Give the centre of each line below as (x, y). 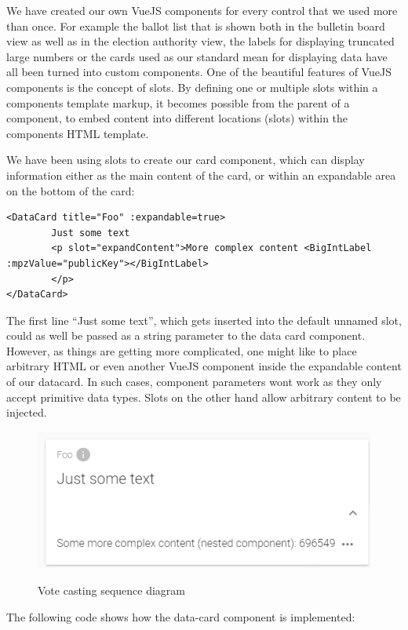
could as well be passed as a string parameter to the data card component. (186, 335)
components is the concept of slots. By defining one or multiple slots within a (192, 87)
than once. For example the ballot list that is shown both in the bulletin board (196, 25)
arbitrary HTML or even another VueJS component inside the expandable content (204, 366)
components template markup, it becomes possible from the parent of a (178, 102)
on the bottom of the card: (71, 190)
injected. (27, 412)
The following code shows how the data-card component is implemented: (181, 616)
